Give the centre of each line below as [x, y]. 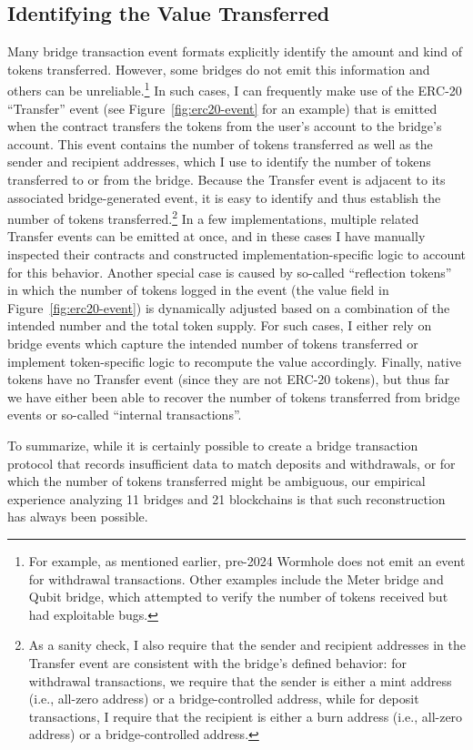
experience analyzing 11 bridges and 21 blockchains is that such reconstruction [226, 498]
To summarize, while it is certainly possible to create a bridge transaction [213, 445]
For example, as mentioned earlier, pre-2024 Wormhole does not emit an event [247, 560]
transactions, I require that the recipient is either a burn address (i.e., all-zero [246, 716]
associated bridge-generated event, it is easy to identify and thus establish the [224, 197]
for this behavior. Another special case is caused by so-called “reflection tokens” [230, 272]
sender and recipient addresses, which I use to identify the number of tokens [219, 162]
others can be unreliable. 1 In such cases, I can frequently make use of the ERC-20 [235, 89]
